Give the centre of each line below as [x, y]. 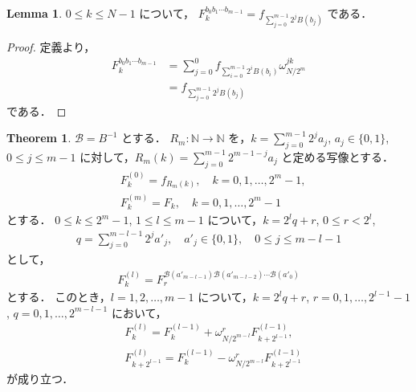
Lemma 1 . [35, 13]
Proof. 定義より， [51, 46]
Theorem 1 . [39, 138]
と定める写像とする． [337, 156]
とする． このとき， [59, 297]
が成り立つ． [40, 379]
